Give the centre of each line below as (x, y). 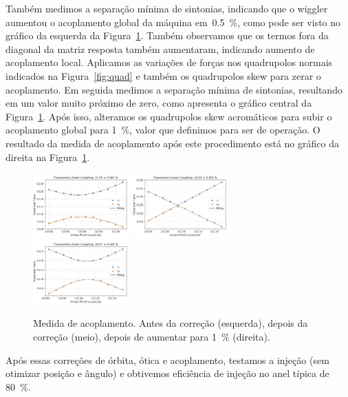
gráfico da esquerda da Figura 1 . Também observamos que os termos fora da (167, 35)
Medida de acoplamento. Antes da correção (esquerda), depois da (171, 323)
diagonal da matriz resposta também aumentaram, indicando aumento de (160, 49)
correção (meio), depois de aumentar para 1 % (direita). (152, 337)
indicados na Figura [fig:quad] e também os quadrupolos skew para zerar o (163, 75)
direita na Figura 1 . (48, 157)
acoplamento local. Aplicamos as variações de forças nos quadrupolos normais (169, 62)
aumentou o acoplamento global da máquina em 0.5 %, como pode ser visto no (173, 22)
